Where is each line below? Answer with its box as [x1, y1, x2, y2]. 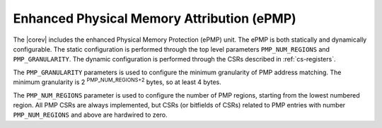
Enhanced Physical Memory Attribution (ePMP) [13, 11, 296, 26]
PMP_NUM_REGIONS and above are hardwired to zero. [13, 110, 168, 120]
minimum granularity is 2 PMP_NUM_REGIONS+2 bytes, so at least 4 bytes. [13, 76, 222, 86]
